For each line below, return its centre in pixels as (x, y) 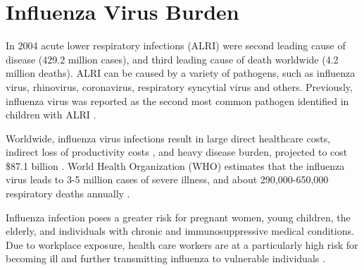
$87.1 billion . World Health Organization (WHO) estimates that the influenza (175, 165)
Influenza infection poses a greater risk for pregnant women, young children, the (178, 217)
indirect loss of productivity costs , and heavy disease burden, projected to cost (177, 152)
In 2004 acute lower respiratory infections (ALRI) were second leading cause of (176, 45)
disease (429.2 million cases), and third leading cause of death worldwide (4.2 (172, 59)
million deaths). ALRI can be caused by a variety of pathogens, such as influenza (181, 73)
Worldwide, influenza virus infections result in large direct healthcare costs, (168, 138)
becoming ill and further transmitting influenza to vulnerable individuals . (165, 258)
